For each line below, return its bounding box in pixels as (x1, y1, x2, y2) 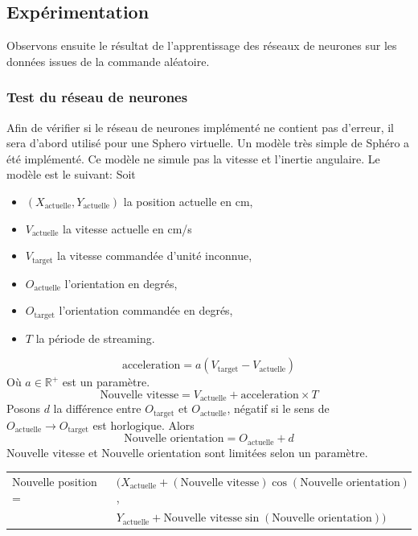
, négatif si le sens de (227, 400, 330, 417)
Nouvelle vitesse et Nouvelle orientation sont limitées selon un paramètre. (6, 443, 368, 460)
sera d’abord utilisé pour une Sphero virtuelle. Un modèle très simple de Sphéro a (6, 134, 410, 151)
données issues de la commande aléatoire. (6, 52, 210, 69)
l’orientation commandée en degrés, (59, 302, 233, 319)
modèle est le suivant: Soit (6, 166, 136, 183)
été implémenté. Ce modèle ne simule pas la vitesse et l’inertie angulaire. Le (6, 150, 380, 167)
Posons (6, 400, 40, 417)
